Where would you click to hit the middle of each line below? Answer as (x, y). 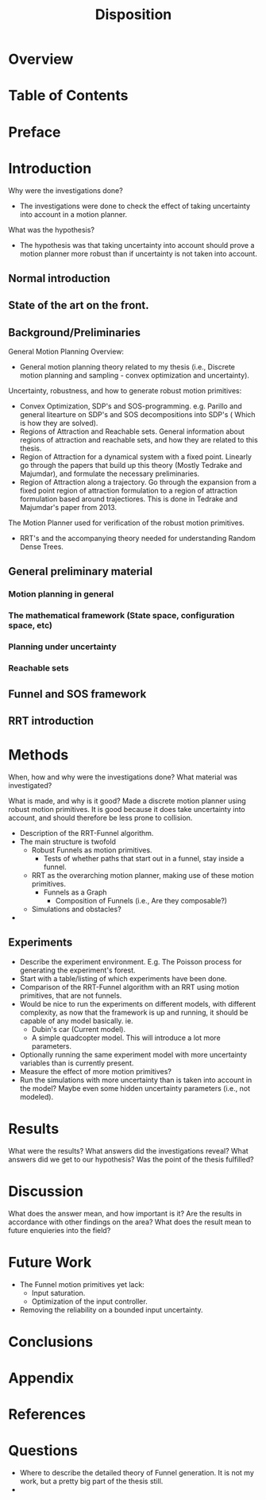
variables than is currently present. (77, 1063)
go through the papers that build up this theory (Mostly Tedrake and (131, 466)
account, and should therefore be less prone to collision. (100, 818)
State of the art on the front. (79, 305)
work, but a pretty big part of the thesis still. (91, 1481)
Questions (43, 1451)
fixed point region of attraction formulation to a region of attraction (129, 491)
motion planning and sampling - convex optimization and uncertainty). (135, 376)
